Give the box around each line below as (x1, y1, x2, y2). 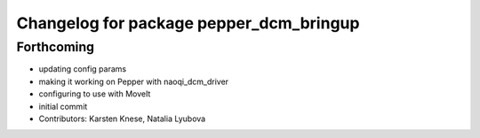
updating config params (38, 64, 127, 74)
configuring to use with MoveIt (38, 88, 151, 99)
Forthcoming (16, 39, 95, 55)
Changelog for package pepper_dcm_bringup (16, 13, 360, 33)
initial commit (38, 101, 88, 111)
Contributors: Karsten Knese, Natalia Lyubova (38, 113, 206, 124)
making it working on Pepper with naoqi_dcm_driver (38, 76, 229, 87)
